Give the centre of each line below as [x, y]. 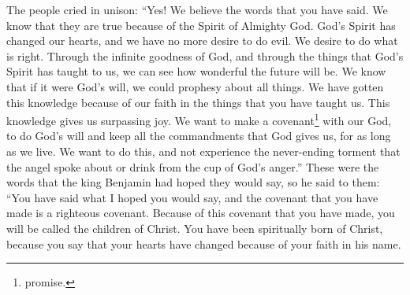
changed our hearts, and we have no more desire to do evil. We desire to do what [202, 41]
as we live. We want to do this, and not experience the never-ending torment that [203, 151]
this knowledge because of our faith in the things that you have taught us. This [198, 102]
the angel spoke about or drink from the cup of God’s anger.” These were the [193, 166]
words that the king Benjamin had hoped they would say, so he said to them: [193, 182]
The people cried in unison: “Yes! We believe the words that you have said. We [197, 9]
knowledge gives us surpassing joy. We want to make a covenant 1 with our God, [199, 119]
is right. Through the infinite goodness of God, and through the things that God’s [205, 55]
